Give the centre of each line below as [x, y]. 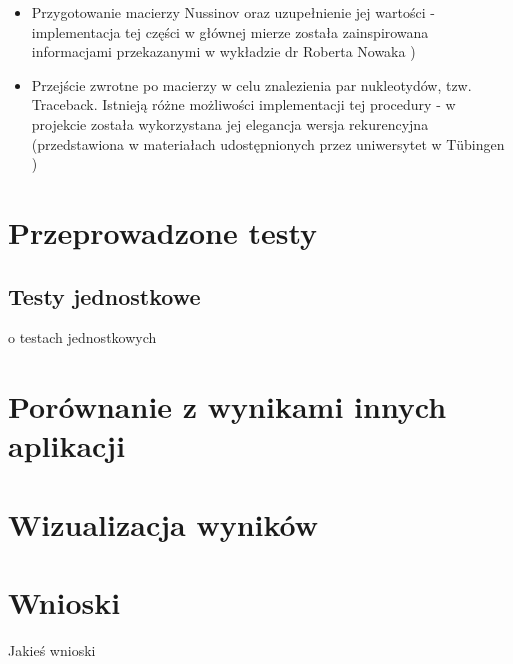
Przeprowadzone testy [163, 231]
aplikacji [67, 445]
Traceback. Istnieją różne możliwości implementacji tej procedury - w [243, 104]
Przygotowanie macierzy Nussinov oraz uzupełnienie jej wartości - [233, 12]
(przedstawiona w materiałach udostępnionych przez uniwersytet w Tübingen [268, 143]
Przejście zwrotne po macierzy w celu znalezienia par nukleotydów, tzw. [251, 84]
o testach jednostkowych [82, 337]
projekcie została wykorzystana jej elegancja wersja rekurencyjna [230, 123]
